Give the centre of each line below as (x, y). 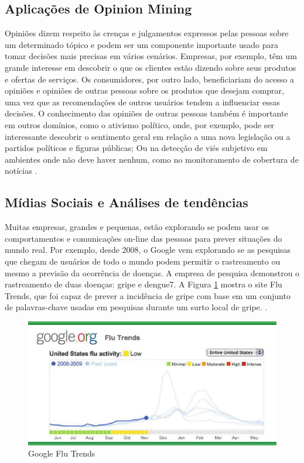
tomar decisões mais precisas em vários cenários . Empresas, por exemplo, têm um (151, 56)
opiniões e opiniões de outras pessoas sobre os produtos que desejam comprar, (144, 90)
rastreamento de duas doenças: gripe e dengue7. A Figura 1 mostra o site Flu (144, 284)
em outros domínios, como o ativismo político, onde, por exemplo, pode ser (140, 124)
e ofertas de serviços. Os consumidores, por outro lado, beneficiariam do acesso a (149, 79)
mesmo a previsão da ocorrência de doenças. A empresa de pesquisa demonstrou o (152, 272)
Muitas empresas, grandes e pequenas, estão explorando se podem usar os (137, 227)
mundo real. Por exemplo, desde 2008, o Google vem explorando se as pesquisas (148, 250)
